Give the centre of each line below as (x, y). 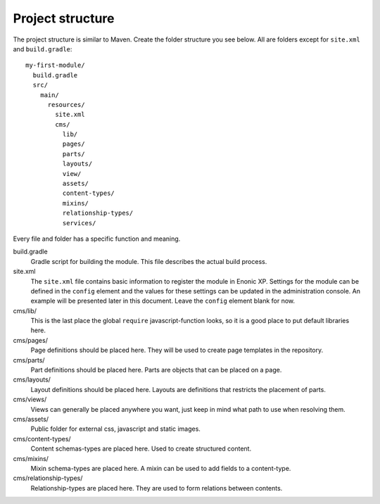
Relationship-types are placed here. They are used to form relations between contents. (157, 488)
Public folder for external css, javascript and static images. (115, 429)
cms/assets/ (31, 419)
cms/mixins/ (31, 458)
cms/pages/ (31, 340)
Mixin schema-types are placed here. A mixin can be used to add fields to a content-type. (161, 468)
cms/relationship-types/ (48, 478)
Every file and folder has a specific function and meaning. (97, 239)
